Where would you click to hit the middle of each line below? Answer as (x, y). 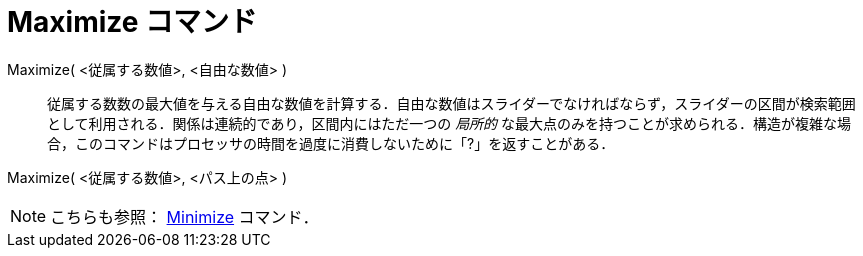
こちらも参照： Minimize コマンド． (184, 216)
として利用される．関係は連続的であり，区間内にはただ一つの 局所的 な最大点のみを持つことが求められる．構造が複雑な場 (449, 123)
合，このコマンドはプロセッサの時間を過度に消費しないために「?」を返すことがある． (331, 143)
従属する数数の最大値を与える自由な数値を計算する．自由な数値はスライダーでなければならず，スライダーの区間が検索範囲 (451, 103)
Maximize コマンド (132, 22)
